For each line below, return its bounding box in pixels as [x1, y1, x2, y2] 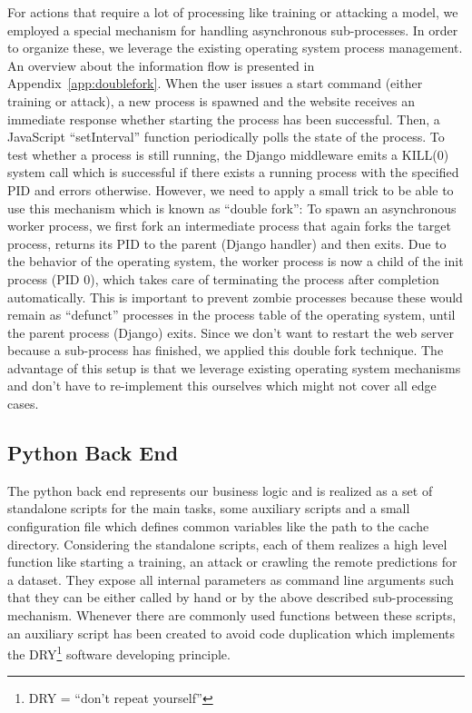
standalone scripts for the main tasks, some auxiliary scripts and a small [7, 499, 410, 518]
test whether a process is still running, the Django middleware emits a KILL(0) [7, 144, 449, 163]
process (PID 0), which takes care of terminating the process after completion [7, 269, 439, 288]
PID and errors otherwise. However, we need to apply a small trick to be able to [7, 180, 454, 199]
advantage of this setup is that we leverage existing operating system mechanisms [7, 358, 461, 377]
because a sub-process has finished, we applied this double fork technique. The [7, 341, 444, 360]
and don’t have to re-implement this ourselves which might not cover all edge [7, 376, 437, 395]
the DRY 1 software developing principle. [7, 642, 231, 663]
